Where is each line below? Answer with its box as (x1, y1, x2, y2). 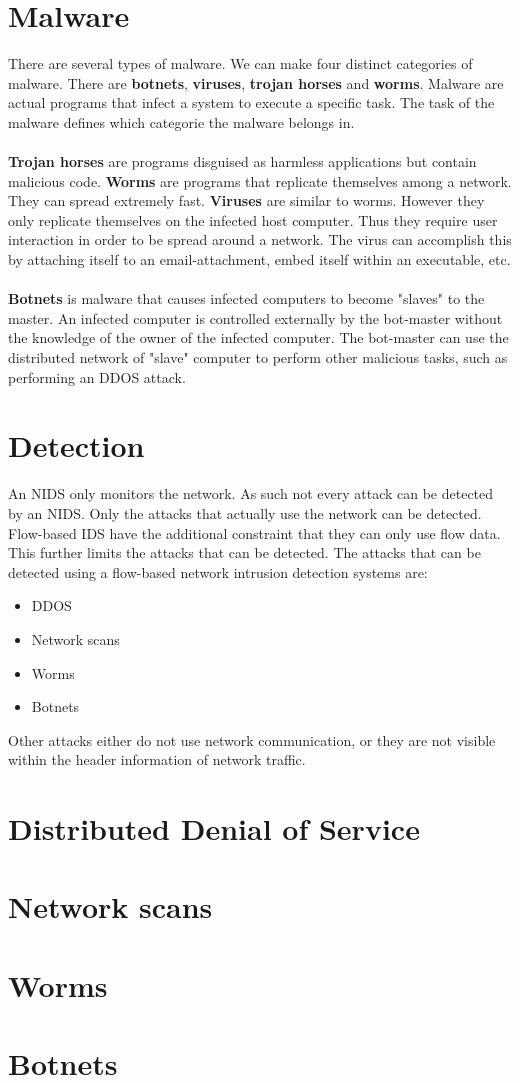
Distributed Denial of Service (8, 808, 420, 849)
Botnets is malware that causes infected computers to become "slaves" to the (8, 288, 485, 309)
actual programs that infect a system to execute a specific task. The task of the (8, 92, 495, 113)
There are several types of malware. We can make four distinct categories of (8, 53, 473, 74)
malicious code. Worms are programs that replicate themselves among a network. (8, 170, 512, 191)
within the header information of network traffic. (8, 749, 306, 770)
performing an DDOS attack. (8, 366, 186, 387)
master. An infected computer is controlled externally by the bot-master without (8, 307, 503, 328)
